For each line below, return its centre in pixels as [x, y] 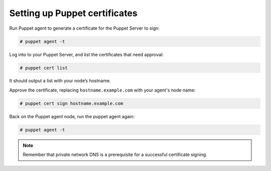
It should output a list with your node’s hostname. [60, 81]
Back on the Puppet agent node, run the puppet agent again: [72, 116]
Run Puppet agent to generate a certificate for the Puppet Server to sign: [85, 28]
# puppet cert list [44, 68]
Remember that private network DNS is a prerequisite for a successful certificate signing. [115, 155]
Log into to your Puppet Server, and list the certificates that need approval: [87, 54]
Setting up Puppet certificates [73, 13]
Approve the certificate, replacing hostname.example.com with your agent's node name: [102, 90]
